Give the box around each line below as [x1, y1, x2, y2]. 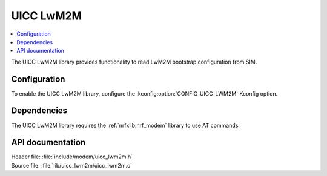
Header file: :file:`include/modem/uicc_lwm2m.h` [11, 153, 133, 160]
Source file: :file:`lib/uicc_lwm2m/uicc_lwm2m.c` [11, 161, 133, 169]
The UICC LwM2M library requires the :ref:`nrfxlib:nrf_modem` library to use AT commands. [11, 122, 240, 129]
